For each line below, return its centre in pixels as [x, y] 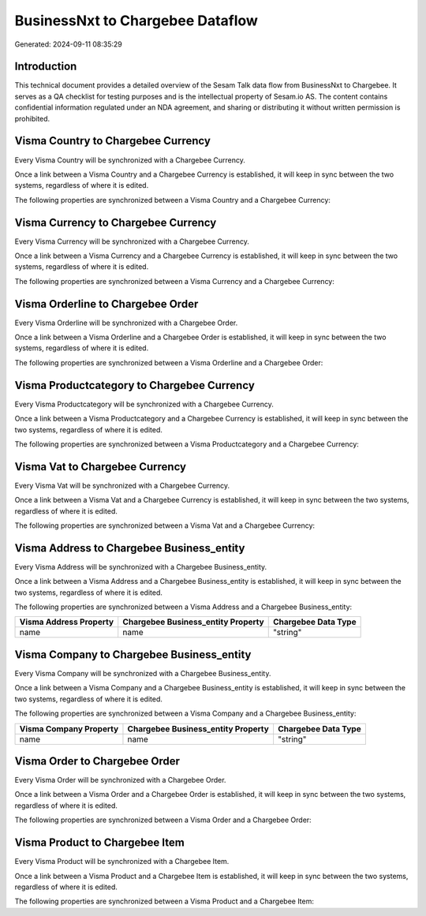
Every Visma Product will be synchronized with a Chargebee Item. [122, 862]
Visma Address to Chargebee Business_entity [130, 548]
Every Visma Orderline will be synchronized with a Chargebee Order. [126, 323]
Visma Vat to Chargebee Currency [101, 467]
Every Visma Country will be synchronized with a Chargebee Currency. [130, 160]
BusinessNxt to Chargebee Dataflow [136, 21]
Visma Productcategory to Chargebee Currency [135, 385]
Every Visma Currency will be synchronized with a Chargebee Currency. [132, 241]
